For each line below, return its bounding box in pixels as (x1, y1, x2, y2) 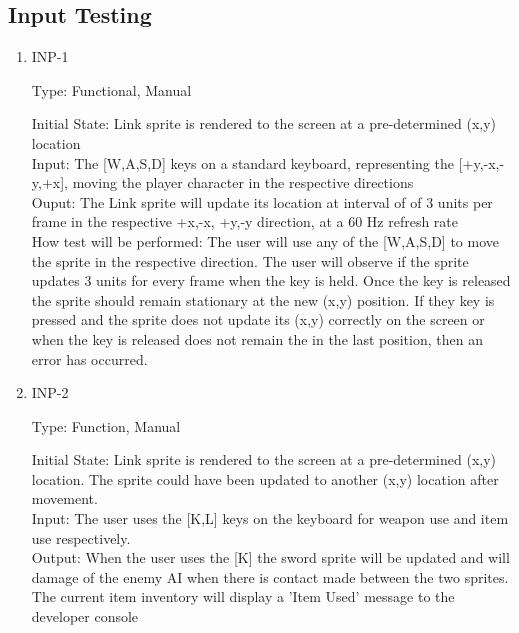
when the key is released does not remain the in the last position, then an (31, 328, 483, 349)
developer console (31, 606, 139, 627)
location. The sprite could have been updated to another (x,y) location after (31, 468, 499, 489)
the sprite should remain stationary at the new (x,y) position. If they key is (31, 289, 495, 310)
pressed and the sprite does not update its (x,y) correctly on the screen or (31, 309, 485, 330)
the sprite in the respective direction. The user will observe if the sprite (31, 250, 469, 271)
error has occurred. (31, 348, 148, 369)
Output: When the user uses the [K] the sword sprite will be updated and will (31, 547, 510, 568)
